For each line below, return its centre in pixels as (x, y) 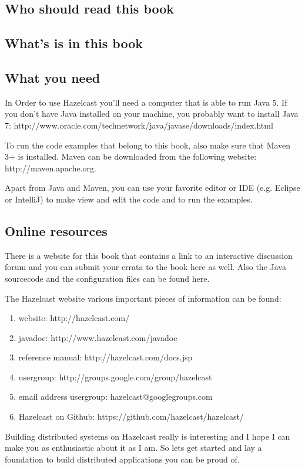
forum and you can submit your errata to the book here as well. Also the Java (145, 267)
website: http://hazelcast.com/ (74, 318)
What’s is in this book (74, 43)
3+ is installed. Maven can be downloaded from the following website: (131, 156)
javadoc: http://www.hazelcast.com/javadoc (98, 337)
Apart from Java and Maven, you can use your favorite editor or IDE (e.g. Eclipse (152, 188)
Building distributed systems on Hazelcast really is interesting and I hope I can (148, 436)
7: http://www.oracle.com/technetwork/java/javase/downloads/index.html (139, 125)
